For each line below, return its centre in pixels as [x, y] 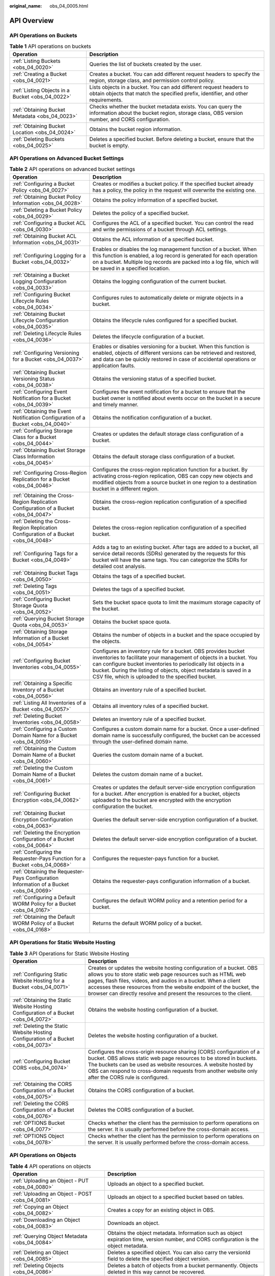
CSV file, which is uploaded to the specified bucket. [155, 676]
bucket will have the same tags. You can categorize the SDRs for [170, 560]
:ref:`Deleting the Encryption [47, 832]
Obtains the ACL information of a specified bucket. [153, 239]
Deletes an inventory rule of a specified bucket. [149, 719]
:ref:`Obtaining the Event [42, 411]
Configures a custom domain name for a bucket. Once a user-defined [176, 729]
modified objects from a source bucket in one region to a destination [174, 482]
